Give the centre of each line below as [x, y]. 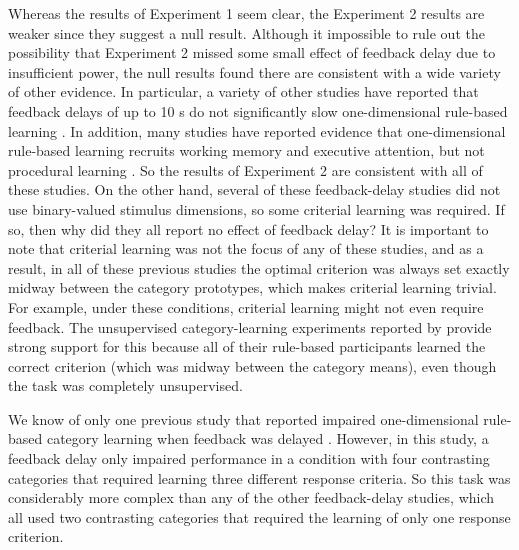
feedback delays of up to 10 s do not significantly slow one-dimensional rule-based [258, 110]
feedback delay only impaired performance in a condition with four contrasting [249, 458]
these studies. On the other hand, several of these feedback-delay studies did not [254, 189]
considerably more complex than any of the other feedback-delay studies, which [251, 497]
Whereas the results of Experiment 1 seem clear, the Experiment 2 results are [246, 13]
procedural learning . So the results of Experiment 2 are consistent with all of [245, 169]
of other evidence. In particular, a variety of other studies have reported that [243, 91]
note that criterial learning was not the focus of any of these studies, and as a [246, 248]
